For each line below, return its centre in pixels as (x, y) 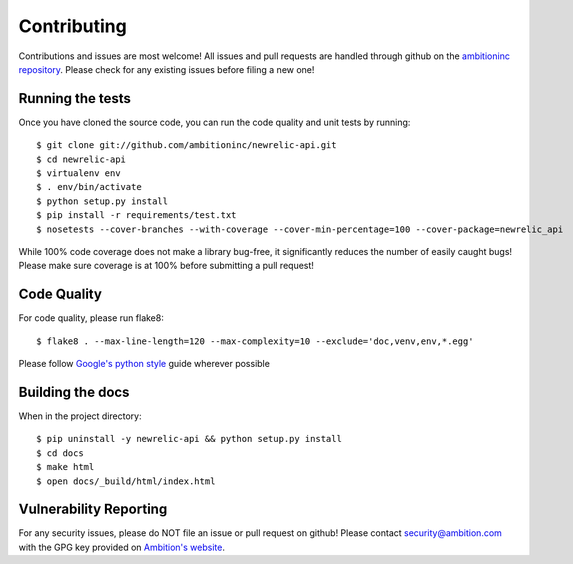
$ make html (65, 467)
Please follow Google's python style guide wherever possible (144, 364)
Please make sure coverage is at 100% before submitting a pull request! (166, 266)
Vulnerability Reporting (93, 509)
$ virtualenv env (78, 173)
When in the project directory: (80, 416)
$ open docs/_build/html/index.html (126, 481)
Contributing (72, 26)
